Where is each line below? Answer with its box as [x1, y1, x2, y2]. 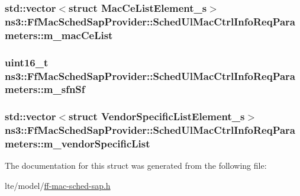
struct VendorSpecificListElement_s [69, 109, 245, 124]
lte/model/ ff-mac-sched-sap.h [5, 179, 111, 192]
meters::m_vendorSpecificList [5, 136, 150, 151]
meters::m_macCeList [5, 27, 113, 42]
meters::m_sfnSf [5, 82, 85, 97]
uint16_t [5, 54, 49, 69]
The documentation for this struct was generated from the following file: [5, 159, 267, 172]
